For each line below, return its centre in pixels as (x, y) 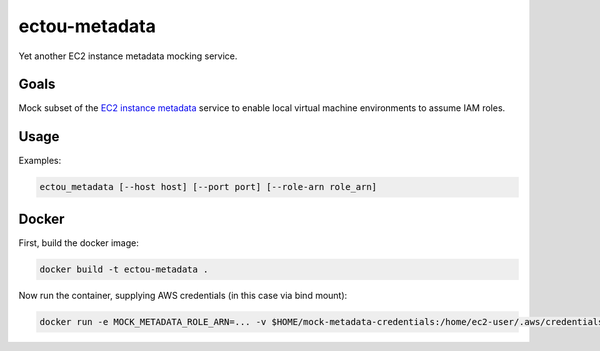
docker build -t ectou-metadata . (124, 269)
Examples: (40, 161)
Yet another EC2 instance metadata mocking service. (128, 56)
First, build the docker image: (78, 242)
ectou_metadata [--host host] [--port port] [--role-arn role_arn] (208, 187)
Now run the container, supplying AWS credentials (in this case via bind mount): (183, 295)
